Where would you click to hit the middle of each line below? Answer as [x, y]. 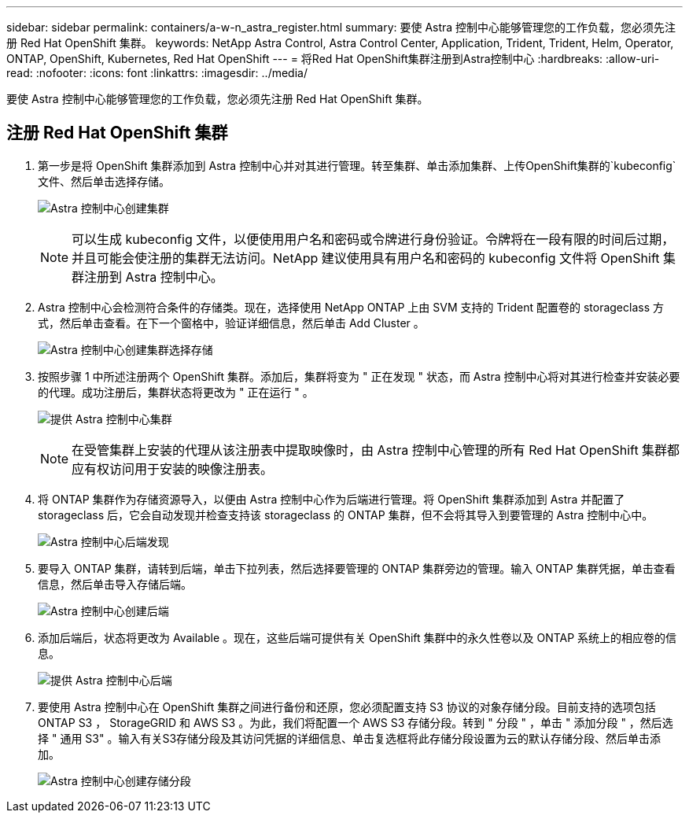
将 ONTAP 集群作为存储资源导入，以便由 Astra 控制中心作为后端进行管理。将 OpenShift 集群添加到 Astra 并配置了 [332, 499]
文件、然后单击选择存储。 [104, 181]
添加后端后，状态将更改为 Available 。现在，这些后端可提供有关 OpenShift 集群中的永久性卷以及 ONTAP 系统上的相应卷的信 [357, 637]
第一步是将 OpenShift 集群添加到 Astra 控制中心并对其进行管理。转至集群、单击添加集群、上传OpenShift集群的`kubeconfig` [357, 165]
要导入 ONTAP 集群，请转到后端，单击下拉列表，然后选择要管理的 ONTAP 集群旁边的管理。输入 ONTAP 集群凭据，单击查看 [357, 568]
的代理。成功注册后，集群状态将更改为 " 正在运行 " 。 [176, 392]
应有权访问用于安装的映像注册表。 [173, 469]
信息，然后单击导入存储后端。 [115, 584]
